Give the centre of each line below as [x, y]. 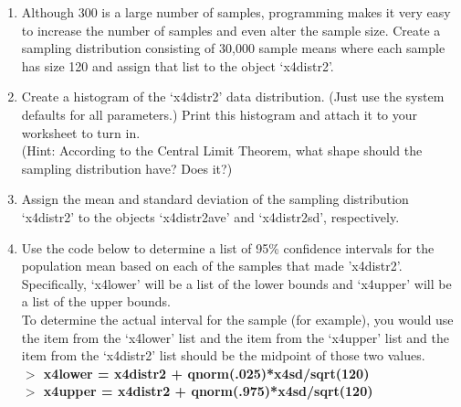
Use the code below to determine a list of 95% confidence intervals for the [228, 247]
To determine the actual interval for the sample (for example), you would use [237, 319]
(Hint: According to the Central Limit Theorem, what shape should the [222, 150]
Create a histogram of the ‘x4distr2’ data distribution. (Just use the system [233, 96]
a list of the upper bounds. [96, 301]
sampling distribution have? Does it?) [127, 168]
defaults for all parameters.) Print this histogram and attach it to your [220, 114]
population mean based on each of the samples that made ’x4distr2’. [212, 266]
